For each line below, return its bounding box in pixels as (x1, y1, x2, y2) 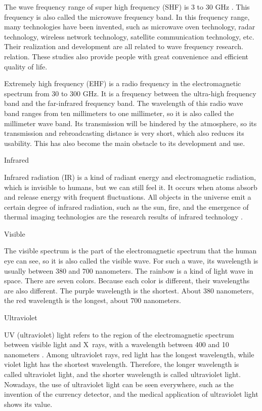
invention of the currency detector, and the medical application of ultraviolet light (4, 389, 258, 399)
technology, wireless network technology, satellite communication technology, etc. (4, 31, 254, 42)
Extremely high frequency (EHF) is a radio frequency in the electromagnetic (4, 78, 241, 89)
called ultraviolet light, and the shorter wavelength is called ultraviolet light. (4, 369, 241, 379)
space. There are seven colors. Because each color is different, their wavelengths (4, 275, 250, 286)
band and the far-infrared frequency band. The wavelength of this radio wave (4, 98, 243, 108)
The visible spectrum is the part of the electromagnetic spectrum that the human (4, 245, 257, 256)
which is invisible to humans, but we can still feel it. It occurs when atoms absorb (4, 181, 257, 192)
